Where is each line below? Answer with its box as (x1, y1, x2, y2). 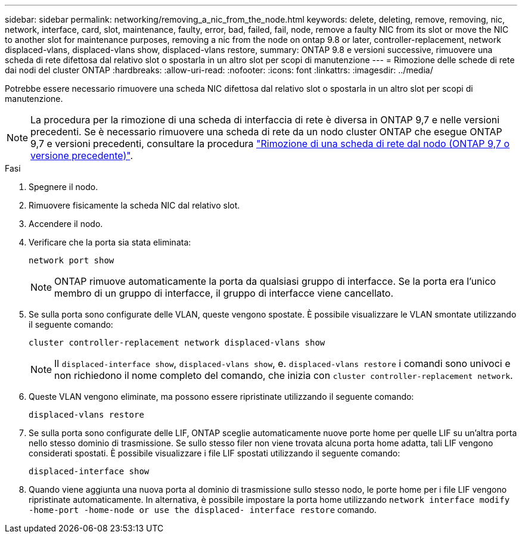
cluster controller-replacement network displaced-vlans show (29, 338, 325, 347)
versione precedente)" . (30, 150, 133, 161)
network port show (29, 256, 114, 265)
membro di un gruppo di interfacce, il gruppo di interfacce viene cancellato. (54, 287, 394, 299)
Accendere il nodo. (29, 219, 103, 229)
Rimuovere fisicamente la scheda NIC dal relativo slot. (29, 200, 240, 210)
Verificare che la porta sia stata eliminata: (29, 237, 191, 247)
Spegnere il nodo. (29, 182, 98, 192)
